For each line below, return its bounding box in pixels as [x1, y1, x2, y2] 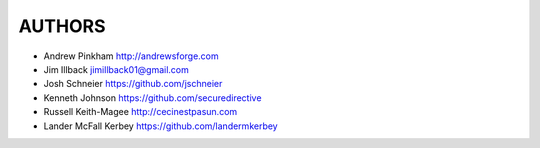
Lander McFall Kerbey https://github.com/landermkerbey [43, 120, 279, 132]
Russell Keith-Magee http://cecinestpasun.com [43, 106, 238, 118]
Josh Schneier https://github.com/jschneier [43, 78, 223, 90]
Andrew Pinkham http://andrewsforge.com [43, 50, 219, 62]
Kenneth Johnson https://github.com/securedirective [43, 91, 262, 104]
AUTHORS [18, 15, 106, 37]
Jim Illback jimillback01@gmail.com [43, 63, 190, 75]
